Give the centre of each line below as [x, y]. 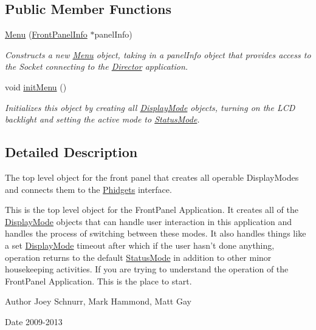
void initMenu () [36, 86]
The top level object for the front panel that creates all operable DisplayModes [152, 177]
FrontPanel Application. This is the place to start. [98, 281]
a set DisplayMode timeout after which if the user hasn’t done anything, [140, 245]
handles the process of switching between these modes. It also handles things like [156, 233]
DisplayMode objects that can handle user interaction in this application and [148, 221]
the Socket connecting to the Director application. [97, 66]
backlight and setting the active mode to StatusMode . [102, 119]
